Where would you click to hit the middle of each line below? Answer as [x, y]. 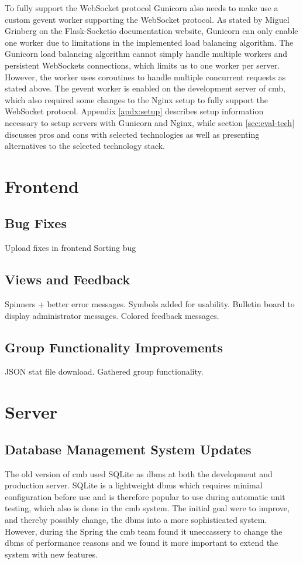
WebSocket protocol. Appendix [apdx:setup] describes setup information [134, 111]
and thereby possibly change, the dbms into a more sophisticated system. [136, 520]
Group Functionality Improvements [114, 347]
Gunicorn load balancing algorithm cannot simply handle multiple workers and [146, 54]
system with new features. [51, 554]
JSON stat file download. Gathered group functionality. [104, 371]
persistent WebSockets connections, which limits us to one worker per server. [142, 65]
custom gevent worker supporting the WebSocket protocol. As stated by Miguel [147, 19]
